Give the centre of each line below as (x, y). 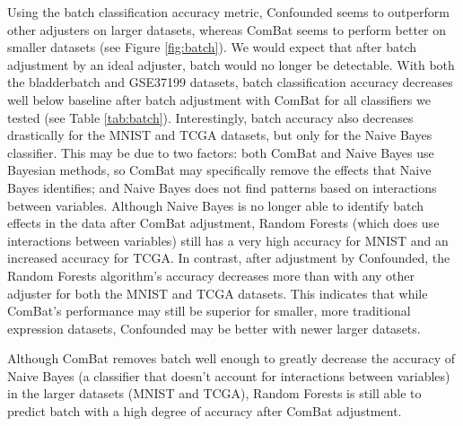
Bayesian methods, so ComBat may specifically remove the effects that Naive (219, 170)
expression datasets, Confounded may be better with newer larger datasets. (214, 328)
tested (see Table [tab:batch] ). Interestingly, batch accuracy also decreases (210, 117)
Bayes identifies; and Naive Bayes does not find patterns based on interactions (222, 187)
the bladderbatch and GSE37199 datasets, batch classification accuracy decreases (230, 82)
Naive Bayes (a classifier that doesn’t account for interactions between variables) (229, 375)
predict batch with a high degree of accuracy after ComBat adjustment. (205, 411)
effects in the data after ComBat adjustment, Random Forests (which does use (223, 223)
